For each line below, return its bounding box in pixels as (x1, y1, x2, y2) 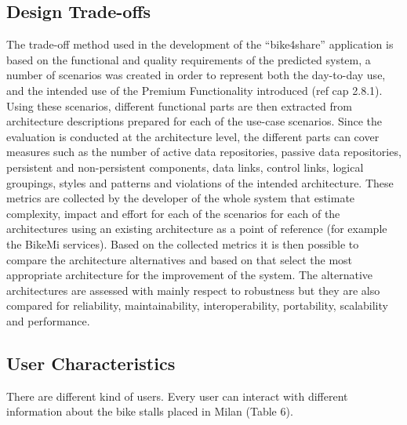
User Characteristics (6, 351, 176, 375)
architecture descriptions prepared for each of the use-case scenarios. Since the (6, 113, 383, 129)
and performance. (6, 312, 90, 329)
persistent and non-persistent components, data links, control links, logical (6, 158, 364, 175)
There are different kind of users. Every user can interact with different (6, 387, 348, 404)
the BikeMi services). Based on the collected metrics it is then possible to (6, 235, 359, 252)
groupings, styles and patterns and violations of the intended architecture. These (6, 174, 394, 191)
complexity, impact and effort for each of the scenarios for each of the (6, 205, 340, 221)
